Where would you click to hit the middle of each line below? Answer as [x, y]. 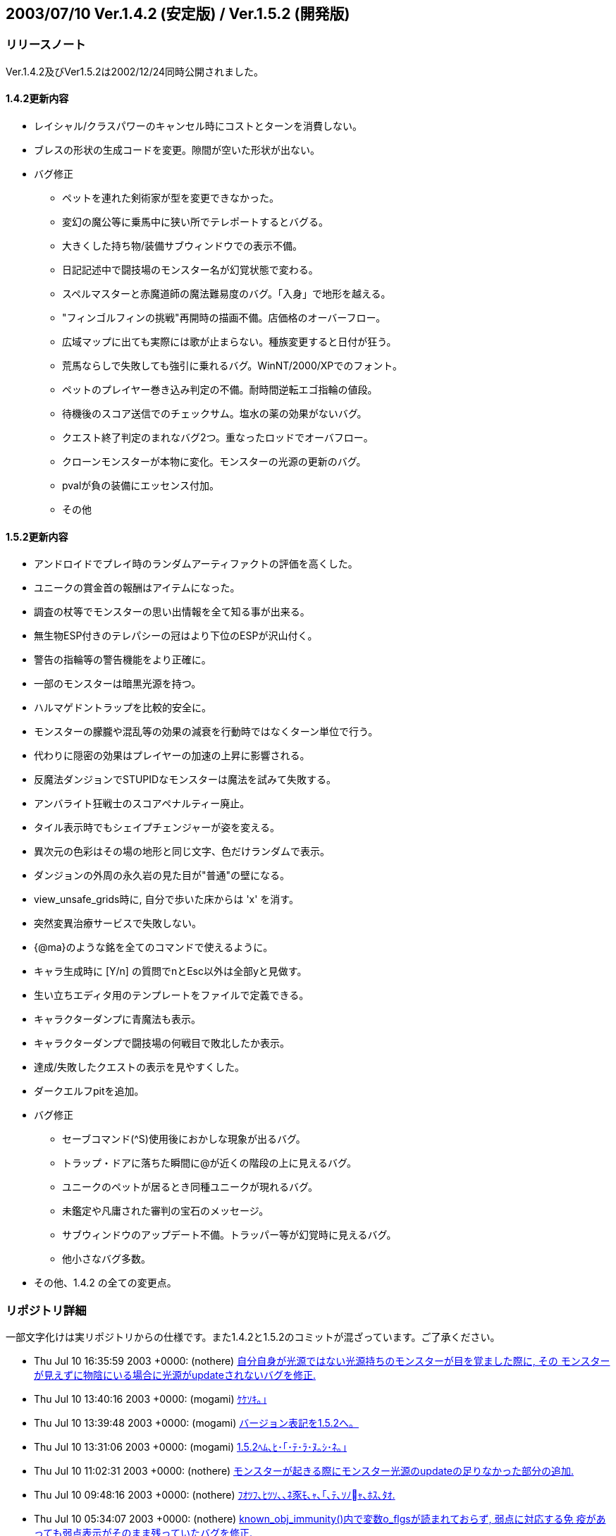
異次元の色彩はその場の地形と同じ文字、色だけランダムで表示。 [182, 852]
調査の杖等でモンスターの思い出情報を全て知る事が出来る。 [172, 612]
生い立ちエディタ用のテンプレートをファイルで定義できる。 [172, 995]
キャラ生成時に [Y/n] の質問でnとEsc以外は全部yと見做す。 [171, 971]
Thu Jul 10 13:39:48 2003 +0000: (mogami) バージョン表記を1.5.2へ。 [196, 1423]
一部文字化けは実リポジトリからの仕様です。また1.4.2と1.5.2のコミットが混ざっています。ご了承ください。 [253, 1337]
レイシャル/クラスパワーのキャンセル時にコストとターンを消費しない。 [198, 126]
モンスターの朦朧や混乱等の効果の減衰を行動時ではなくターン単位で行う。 [206, 732]
